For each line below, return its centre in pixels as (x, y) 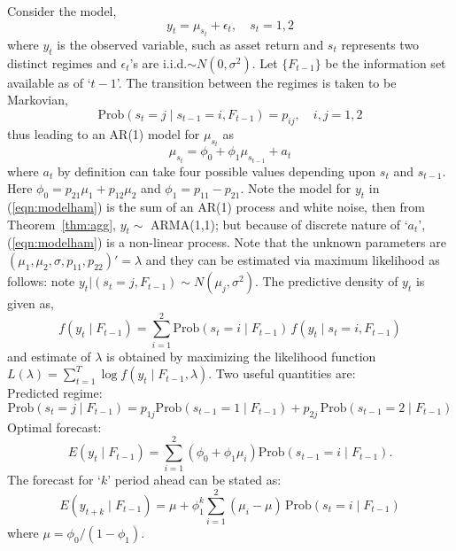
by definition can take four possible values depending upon (216, 171)
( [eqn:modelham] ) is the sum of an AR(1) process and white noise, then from (216, 207)
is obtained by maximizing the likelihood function (241, 356)
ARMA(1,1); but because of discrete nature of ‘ (279, 224)
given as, (31, 303)
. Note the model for (296, 188)
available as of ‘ (49, 82)
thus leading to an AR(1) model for (104, 133)
